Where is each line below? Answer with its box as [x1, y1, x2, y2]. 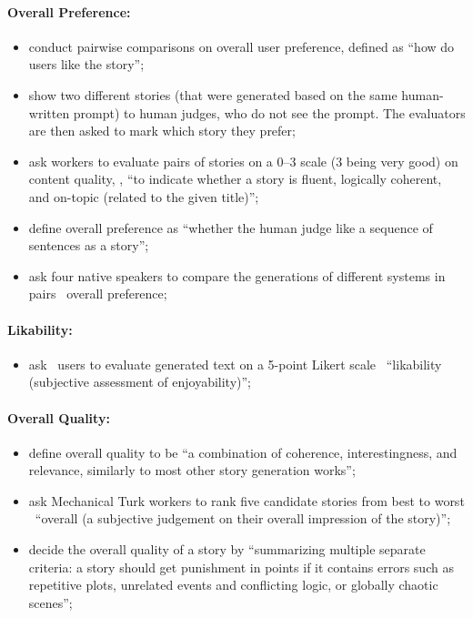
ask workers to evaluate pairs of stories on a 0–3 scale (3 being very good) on [28, 151, 458, 170]
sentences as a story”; [28, 236, 149, 255]
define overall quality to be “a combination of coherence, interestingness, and [28, 442, 458, 461]
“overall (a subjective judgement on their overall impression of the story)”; [35, 509, 451, 528]
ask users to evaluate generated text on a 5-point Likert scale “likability [28, 354, 442, 373]
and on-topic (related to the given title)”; [28, 187, 259, 206]
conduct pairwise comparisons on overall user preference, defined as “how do [28, 36, 455, 56]
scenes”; [28, 593, 73, 612]
